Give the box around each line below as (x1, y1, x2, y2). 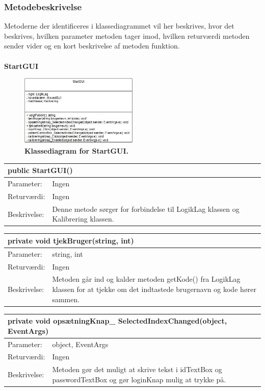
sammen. (52, 294, 80, 304)
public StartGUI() (8, 165, 73, 176)
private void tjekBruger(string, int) (8, 235, 134, 246)
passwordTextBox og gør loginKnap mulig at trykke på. (52, 374, 226, 384)
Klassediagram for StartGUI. (24, 145, 129, 156)
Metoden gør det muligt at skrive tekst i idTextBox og (52, 364, 222, 375)
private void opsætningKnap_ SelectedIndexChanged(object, (8, 315, 227, 326)
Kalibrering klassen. (52, 213, 114, 224)
